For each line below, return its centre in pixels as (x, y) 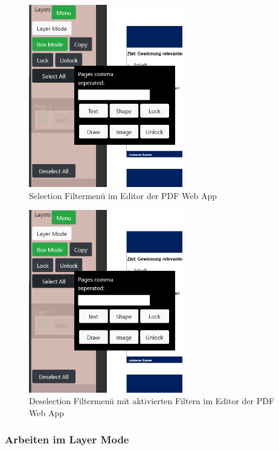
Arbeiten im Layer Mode (67, 439)
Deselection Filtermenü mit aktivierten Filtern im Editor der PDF (152, 401)
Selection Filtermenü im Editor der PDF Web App (123, 195)
